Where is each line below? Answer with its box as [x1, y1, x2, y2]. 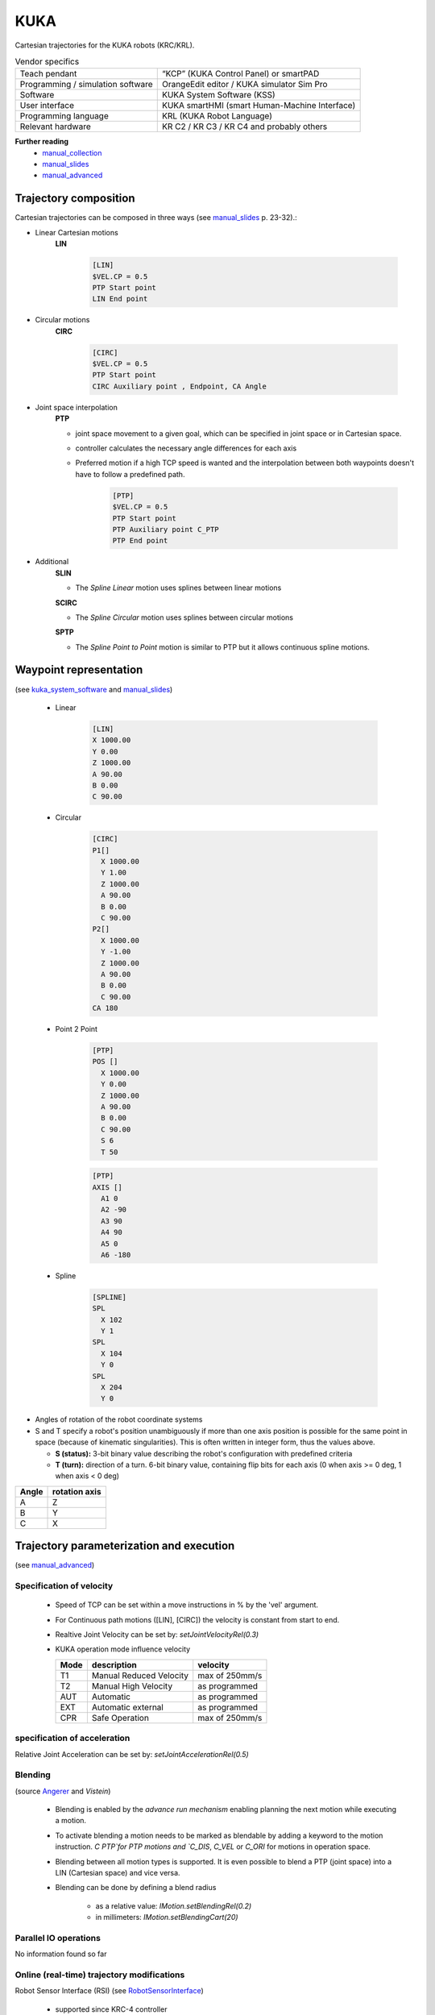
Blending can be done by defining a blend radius [55, 1883, 217, 1892]
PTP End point [112, 536, 168, 546]
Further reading [14, 137, 68, 147]
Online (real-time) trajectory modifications [14, 1969, 185, 1980]
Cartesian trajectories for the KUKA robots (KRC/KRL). [14, 40, 195, 50]
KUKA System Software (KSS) [161, 89, 275, 101]
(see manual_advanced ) [14, 1560, 95, 1570]
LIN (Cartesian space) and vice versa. [55, 1868, 180, 1877]
